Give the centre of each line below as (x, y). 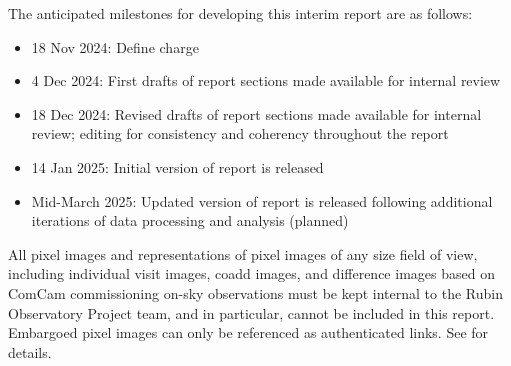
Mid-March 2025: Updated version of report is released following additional (262, 200)
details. (30, 351)
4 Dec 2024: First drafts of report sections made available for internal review (266, 80)
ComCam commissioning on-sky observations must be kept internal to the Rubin (255, 292)
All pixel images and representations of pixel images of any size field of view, (243, 253)
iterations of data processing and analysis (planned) (190, 220)
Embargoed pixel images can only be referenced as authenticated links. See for (248, 332)
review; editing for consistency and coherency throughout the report (240, 133)
